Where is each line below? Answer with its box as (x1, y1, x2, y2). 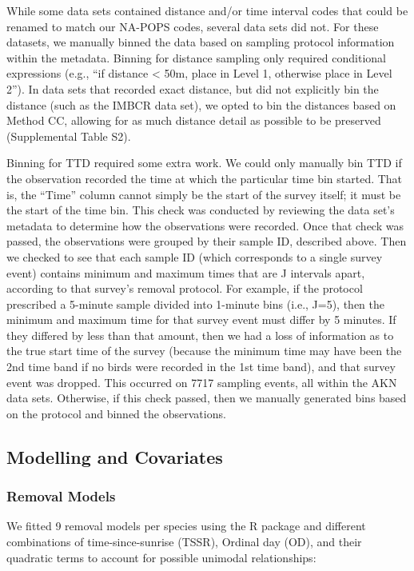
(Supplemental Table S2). (6, 127, 131, 144)
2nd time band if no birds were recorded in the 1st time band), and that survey (6, 358, 396, 375)
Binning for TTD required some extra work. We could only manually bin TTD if (6, 154, 402, 171)
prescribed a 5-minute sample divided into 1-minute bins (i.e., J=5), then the (6, 295, 385, 312)
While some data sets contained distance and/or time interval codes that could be (6, 2, 408, 18)
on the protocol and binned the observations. (6, 405, 226, 421)
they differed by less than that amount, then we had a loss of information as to (6, 326, 394, 343)
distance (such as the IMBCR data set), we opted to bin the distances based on (6, 96, 396, 113)
